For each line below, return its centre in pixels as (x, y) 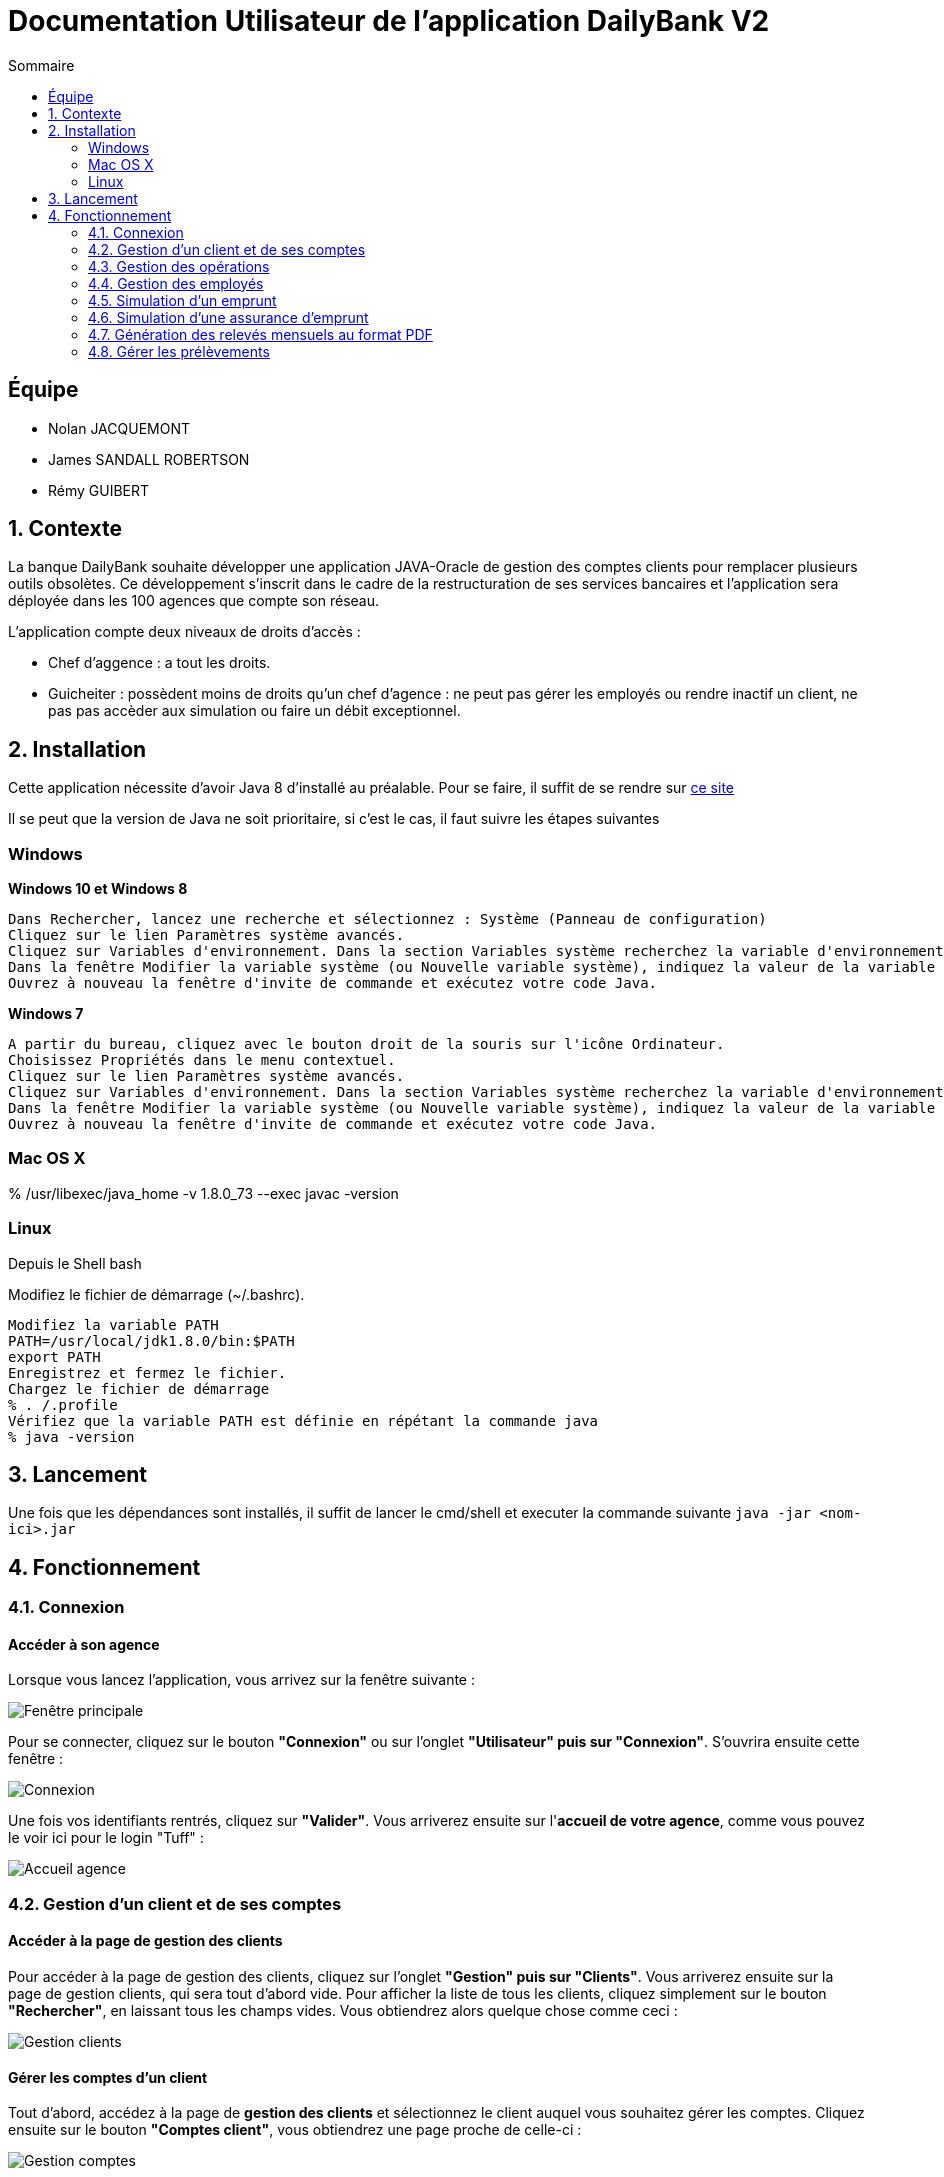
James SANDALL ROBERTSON (149, 459)
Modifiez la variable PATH (113, 1324)
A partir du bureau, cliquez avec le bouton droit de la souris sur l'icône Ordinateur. (366, 1044)
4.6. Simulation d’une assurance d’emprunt (228, 317)
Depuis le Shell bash (75, 1263)
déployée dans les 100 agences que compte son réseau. (194, 601)
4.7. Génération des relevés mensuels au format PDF (260, 334)
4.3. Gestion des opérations (179, 266)
